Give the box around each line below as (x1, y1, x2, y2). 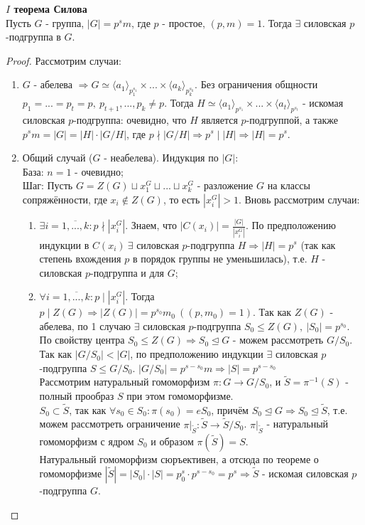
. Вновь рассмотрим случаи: (238, 191, 360, 206)
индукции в (39, 237, 89, 252)
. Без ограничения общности (195, 77, 318, 92)
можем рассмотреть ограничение (39, 416, 180, 431)
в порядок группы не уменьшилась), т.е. (132, 251, 307, 266)
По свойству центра (39, 332, 125, 347)
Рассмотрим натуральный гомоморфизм (39, 374, 210, 389)
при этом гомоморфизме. (126, 388, 234, 403)
